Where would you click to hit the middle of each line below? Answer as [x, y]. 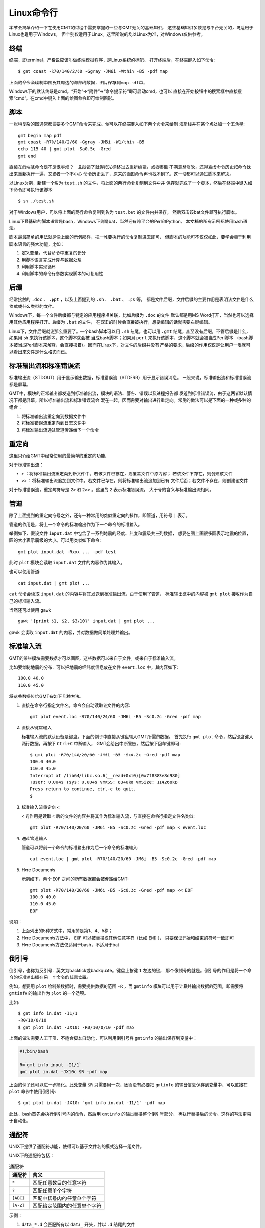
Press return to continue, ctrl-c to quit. [83, 789]
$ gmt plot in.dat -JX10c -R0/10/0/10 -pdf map [76, 1027]
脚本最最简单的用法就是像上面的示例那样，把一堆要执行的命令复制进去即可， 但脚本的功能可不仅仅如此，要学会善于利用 [130, 237]
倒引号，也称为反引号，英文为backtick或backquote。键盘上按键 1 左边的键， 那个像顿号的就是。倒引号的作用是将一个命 [130, 970]
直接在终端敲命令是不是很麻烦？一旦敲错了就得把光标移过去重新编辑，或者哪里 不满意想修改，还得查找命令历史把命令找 [130, 167]
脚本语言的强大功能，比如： [37, 244]
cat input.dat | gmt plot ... [54, 583]
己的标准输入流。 [26, 601]
